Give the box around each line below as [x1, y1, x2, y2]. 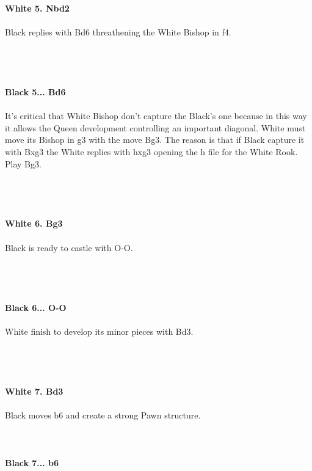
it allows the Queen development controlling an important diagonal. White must [5, 121, 306, 134]
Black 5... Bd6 [5, 85, 66, 98]
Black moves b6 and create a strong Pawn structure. [5, 408, 201, 421]
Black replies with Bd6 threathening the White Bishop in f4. [5, 25, 231, 38]
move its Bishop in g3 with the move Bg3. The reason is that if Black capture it [5, 133, 305, 146]
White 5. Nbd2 [5, 1, 70, 14]
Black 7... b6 [5, 456, 59, 469]
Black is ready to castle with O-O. [5, 241, 133, 254]
